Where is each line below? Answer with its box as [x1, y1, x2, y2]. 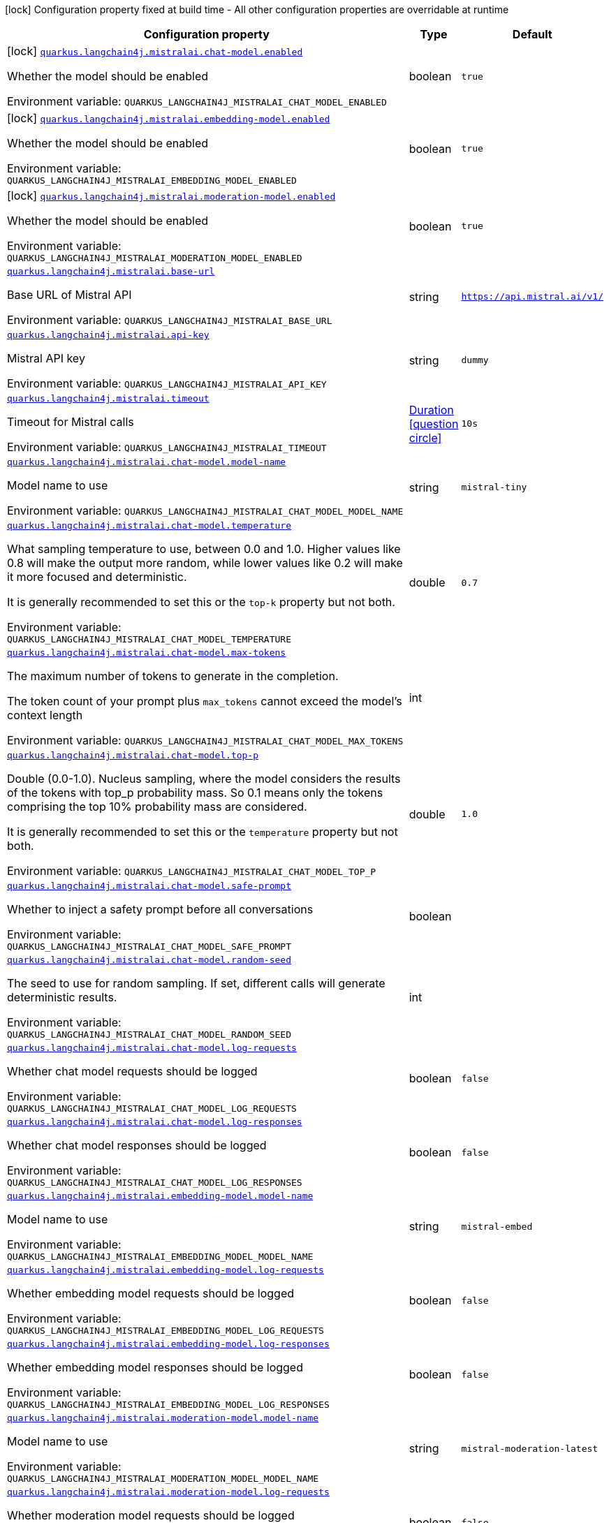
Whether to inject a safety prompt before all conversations [7, 902, 314, 916]
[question [409, 416, 459, 431]
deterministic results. [7, 990, 117, 1004]
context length [7, 708, 83, 722]
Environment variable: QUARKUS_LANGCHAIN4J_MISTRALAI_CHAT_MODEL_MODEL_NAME [7, 503, 404, 517]
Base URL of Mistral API [7, 288, 132, 302]
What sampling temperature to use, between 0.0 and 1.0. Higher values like [7, 542, 401, 556]
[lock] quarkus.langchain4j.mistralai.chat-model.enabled [7, 44, 303, 58]
